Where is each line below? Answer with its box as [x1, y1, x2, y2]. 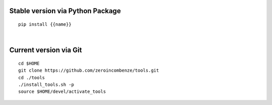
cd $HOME [18, 61, 40, 66]
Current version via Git [9, 46, 82, 55]
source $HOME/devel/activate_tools [18, 89, 106, 94]
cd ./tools [18, 75, 45, 80]
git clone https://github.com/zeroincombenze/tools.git [18, 68, 159, 73]
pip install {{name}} [18, 22, 72, 27]
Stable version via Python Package [9, 7, 121, 15]
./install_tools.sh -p [18, 81, 75, 87]
